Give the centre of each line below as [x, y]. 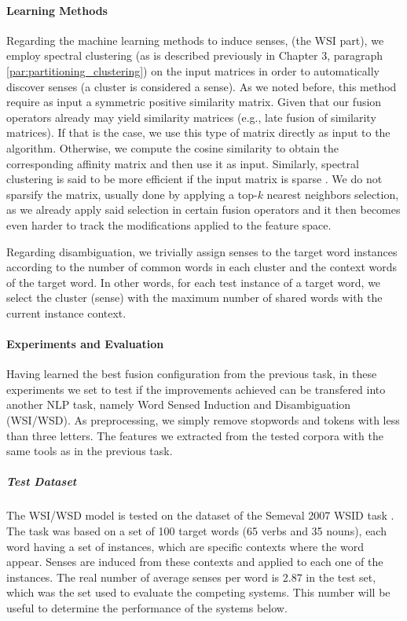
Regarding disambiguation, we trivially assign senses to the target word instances [202, 251]
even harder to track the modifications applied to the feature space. [169, 224]
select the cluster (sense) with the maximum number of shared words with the [194, 298]
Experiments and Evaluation [85, 344]
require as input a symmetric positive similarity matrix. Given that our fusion [194, 102]
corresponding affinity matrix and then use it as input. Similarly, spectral [183, 163]
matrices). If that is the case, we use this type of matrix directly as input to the [198, 132]
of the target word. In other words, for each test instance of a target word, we [194, 282]
